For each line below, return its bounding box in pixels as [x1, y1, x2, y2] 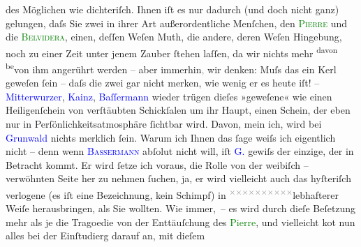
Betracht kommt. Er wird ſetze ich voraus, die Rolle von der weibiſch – [6, 157, 309, 172]
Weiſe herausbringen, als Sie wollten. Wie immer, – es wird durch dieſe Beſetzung [6, 201, 356, 216]
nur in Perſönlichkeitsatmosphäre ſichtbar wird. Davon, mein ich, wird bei [6, 117, 322, 131]
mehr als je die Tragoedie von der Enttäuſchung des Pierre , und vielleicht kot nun [6, 214, 355, 229]
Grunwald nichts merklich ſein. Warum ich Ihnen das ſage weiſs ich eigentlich [6, 130, 336, 144]
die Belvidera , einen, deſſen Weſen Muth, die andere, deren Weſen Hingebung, [6, 29, 342, 44]
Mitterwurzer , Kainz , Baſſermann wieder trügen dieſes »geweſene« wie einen [6, 89, 332, 103]
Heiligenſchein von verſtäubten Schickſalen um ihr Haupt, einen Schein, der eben [6, 103, 351, 117]
